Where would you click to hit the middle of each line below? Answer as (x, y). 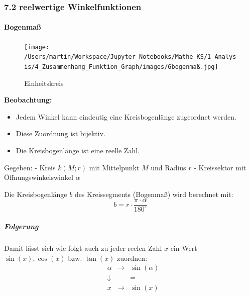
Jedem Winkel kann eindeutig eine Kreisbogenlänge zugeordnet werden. (126, 116)
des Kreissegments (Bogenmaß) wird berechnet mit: (154, 194)
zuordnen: (132, 258)
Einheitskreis (44, 83)
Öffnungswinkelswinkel (39, 177)
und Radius (168, 167)
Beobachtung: (28, 100)
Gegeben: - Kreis (30, 167)
